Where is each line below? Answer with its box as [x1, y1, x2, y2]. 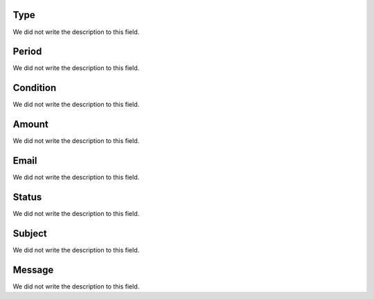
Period [12, 46, 42, 58]
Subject [12, 228, 48, 239]
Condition [12, 82, 57, 94]
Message [12, 264, 54, 275]
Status [12, 191, 42, 203]
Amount [12, 119, 48, 130]
